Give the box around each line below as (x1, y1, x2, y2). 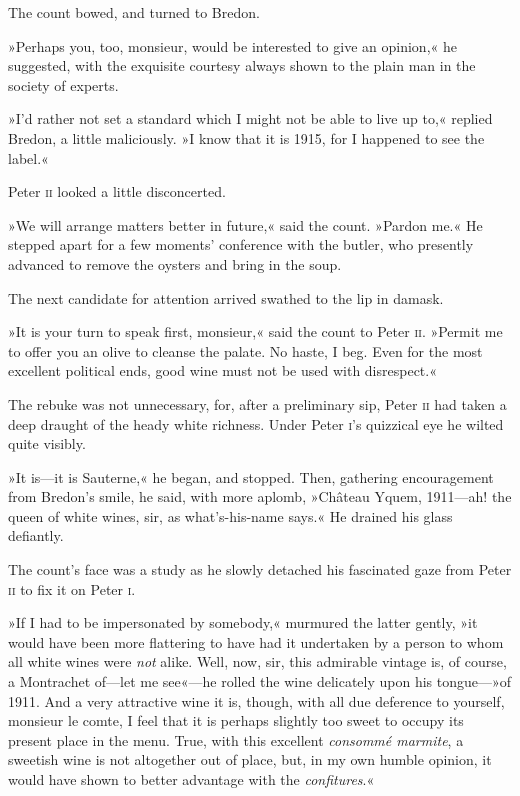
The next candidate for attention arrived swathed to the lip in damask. (8, 287, 444, 308)
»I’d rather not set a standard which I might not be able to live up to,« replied (8, 108, 493, 129)
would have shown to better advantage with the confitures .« (8, 769, 375, 789)
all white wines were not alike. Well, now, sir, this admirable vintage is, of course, (8, 651, 507, 672)
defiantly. (8, 525, 64, 546)
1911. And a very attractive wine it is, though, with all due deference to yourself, (8, 690, 505, 711)
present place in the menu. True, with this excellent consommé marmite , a (8, 729, 464, 750)
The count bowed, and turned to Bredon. (8, 2, 260, 22)
